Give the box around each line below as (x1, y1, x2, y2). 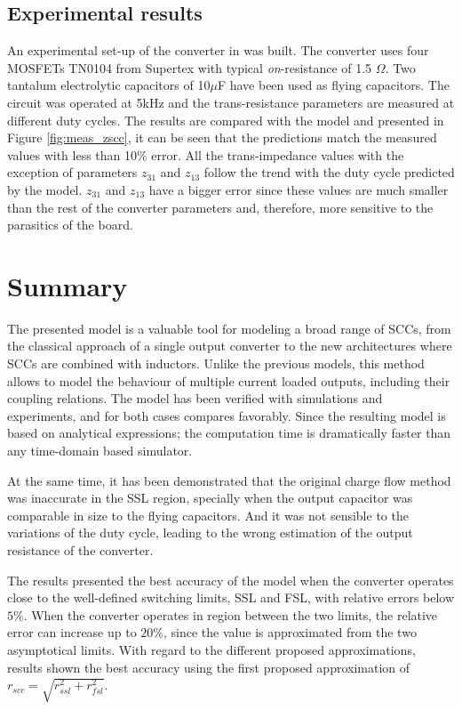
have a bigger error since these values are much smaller (148, 180, 449, 198)
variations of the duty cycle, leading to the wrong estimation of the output (7, 523, 413, 542)
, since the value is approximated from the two (163, 623, 417, 641)
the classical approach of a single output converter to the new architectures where (7, 336, 452, 355)
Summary (7, 267, 128, 303)
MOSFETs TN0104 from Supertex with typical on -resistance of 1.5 (7, 58, 372, 77)
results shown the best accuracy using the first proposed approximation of (7, 658, 410, 676)
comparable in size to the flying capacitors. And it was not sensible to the (7, 505, 409, 524)
